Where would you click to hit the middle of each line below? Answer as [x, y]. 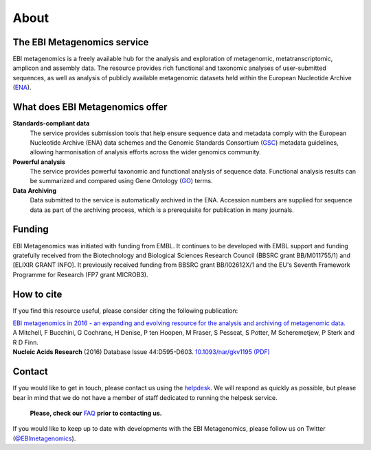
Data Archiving [35, 190]
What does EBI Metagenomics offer [90, 107]
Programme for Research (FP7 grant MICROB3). [80, 274]
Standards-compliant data [51, 123]
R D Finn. [26, 342]
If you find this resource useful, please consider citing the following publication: [125, 310]
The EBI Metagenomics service [81, 42]
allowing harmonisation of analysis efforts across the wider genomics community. [145, 152]
